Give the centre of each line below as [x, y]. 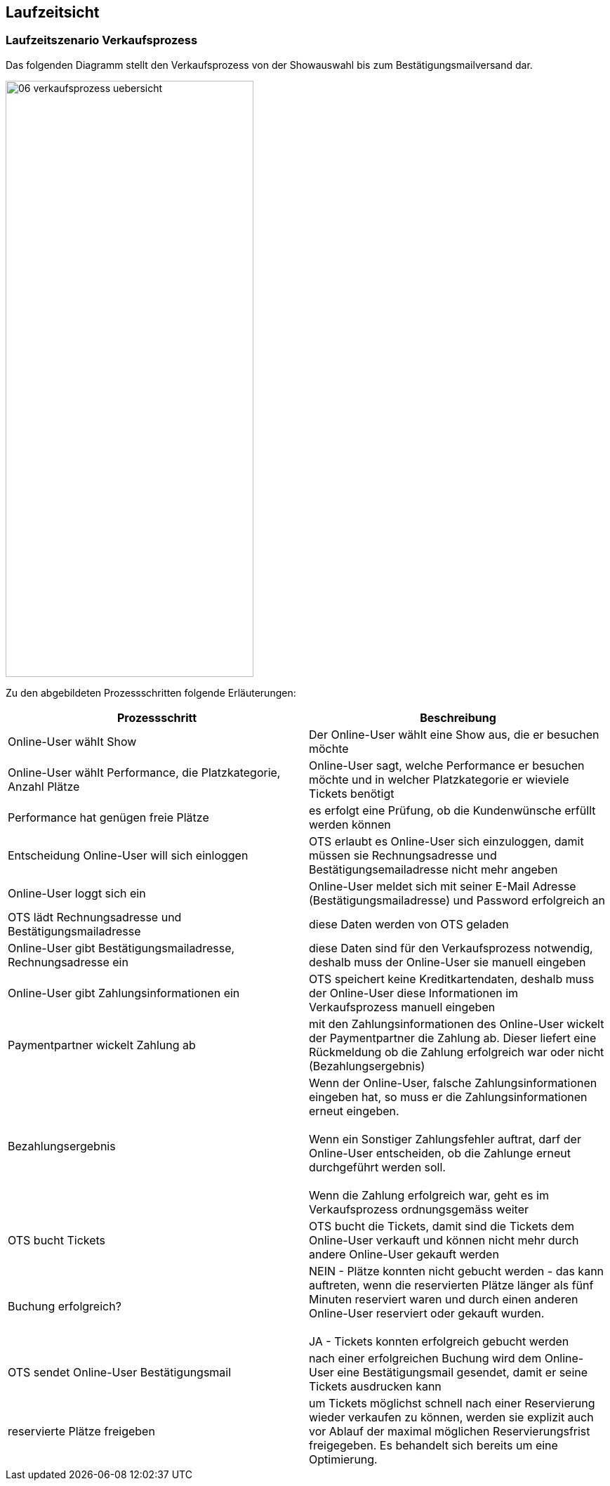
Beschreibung [458, 717]
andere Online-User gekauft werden [404, 1254]
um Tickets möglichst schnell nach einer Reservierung [452, 1403]
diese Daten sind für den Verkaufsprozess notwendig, [451, 948]
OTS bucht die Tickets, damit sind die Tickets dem [442, 1226]
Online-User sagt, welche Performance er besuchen [447, 765]
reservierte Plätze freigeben [81, 1431]
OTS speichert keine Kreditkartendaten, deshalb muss [452, 979]
